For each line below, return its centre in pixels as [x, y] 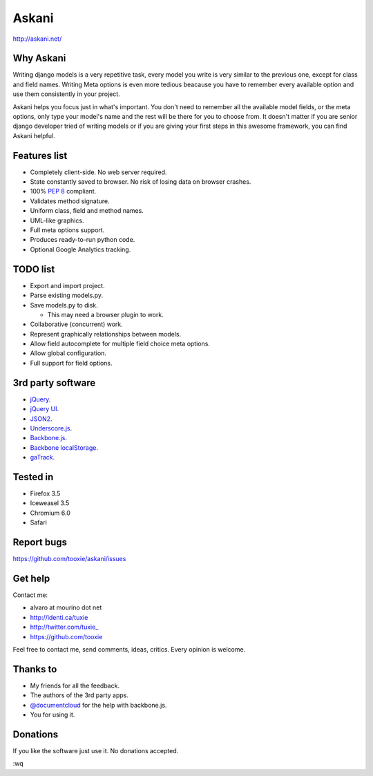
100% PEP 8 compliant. [63, 191]
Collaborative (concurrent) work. [77, 324]
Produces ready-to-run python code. [83, 240]
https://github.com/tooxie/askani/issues [69, 559]
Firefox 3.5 [45, 493]
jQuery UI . [45, 409]
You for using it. [52, 715]
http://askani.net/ [37, 39]
